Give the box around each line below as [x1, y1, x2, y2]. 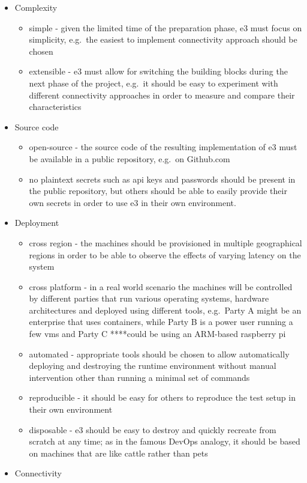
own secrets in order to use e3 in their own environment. [29, 196, 236, 208]
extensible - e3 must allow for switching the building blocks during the [29, 65, 288, 77]
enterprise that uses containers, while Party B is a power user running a [29, 315, 293, 328]
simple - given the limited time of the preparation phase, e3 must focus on [29, 21, 302, 34]
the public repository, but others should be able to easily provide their [29, 184, 287, 197]
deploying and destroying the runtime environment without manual [29, 359, 276, 372]
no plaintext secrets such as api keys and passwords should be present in [29, 172, 296, 185]
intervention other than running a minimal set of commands [29, 371, 250, 383]
